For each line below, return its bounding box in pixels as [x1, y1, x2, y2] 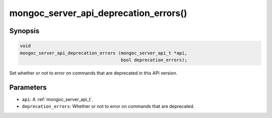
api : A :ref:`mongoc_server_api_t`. [22, 96, 93, 102]
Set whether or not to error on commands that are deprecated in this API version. [9, 70, 178, 76]
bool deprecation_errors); [120, 57, 187, 63]
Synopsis [9, 27, 40, 35]
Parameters [9, 83, 47, 91]
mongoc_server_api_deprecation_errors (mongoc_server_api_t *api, [20, 50, 187, 56]
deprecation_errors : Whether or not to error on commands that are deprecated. [22, 103, 195, 109]
